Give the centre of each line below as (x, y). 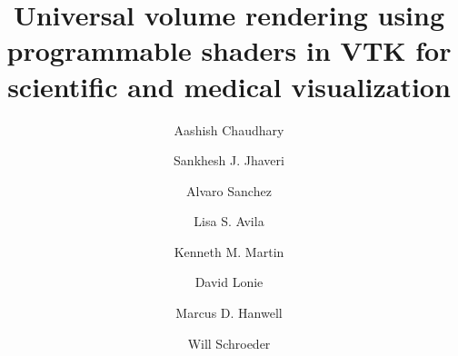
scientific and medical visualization (229, 86)
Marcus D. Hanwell (229, 313)
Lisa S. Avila (229, 221)
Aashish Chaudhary (229, 129)
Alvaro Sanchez (229, 190)
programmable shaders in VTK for (229, 50)
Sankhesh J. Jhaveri (229, 160)
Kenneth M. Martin (229, 251)
